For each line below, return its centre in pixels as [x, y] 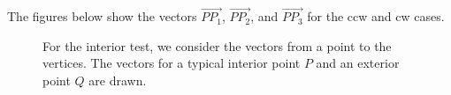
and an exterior [358, 63]
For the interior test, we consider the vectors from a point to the [217, 45]
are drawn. [118, 80]
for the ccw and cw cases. [376, 16]
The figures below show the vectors [102, 16]
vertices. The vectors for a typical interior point [172, 63]
